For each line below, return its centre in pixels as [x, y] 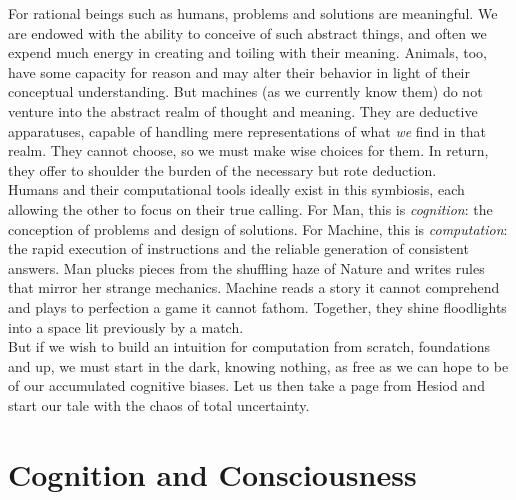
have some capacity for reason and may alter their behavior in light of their [239, 71]
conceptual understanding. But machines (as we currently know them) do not [245, 91]
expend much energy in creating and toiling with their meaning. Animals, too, [247, 52]
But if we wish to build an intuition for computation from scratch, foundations [249, 346]
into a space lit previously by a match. [126, 326]
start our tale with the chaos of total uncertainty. [159, 404]
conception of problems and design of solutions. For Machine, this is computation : [258, 228]
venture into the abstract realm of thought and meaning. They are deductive [243, 110]
